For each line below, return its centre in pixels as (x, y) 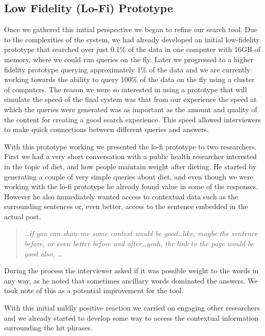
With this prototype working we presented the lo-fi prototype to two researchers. (130, 146)
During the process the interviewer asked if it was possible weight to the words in (131, 270)
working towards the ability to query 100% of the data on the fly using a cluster (129, 79)
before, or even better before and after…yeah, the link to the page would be (139, 243)
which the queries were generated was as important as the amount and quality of (131, 109)
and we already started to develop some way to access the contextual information (131, 317)
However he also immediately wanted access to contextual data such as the (121, 196)
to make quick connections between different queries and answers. (106, 129)
